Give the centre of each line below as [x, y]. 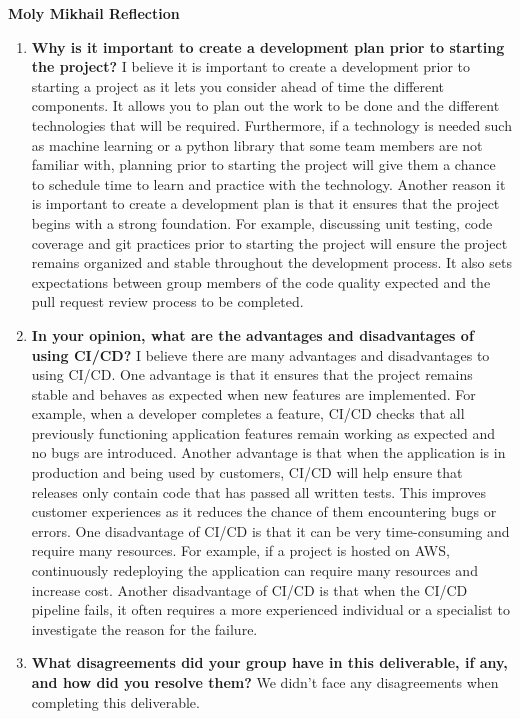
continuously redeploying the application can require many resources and [254, 570]
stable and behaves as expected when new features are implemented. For [253, 393]
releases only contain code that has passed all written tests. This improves [258, 491]
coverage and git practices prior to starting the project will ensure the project [269, 242]
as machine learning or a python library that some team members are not [257, 144]
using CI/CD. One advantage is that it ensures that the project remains [252, 374]
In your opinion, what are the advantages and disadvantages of [252, 334]
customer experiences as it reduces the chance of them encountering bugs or [264, 511]
